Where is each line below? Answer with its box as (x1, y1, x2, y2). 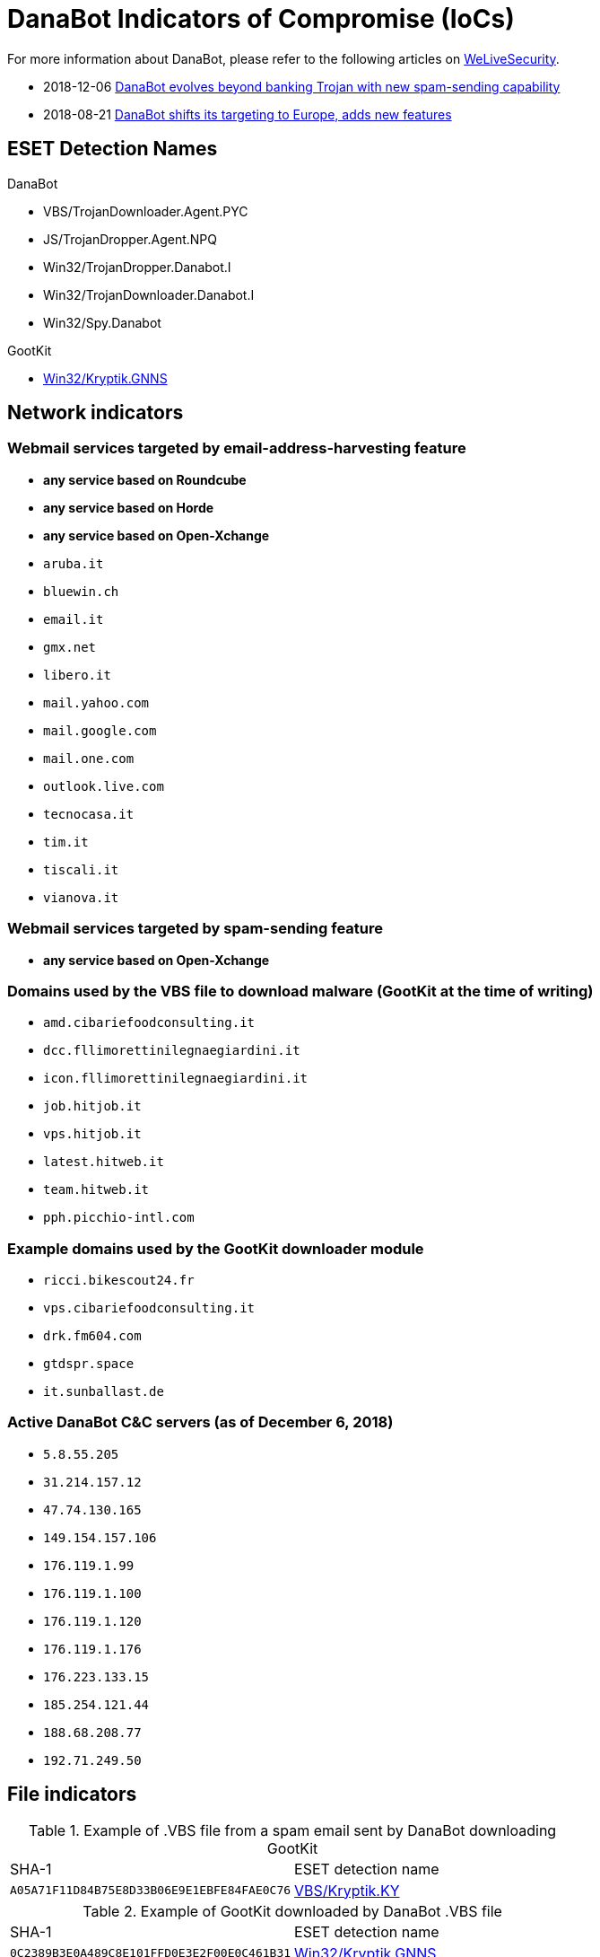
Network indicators (7, 401, 184, 425)
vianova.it (43, 890, 119, 905)
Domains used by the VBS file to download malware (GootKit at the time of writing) (7, 981, 594, 1000)
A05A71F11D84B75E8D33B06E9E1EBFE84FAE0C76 (10, 1883, 291, 1898)
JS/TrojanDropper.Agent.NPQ (43, 231, 217, 247)
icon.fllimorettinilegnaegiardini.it (43, 1071, 309, 1086)
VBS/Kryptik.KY (294, 1881, 400, 1900)
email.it (43, 611, 104, 627)
